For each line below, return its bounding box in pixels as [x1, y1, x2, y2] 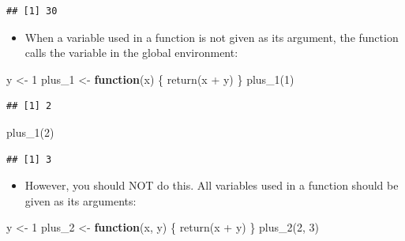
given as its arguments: [24, 192, 137, 209]
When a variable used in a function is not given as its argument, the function [24, 28, 399, 45]
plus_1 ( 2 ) [6, 123, 54, 140]
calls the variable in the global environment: [24, 44, 238, 61]
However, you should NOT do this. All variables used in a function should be [24, 177, 399, 194]
